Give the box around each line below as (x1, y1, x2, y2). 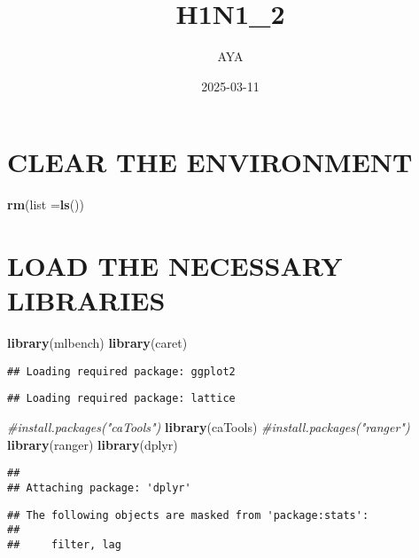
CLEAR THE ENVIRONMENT (7, 144, 413, 180)
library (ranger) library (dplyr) (7, 435, 178, 453)
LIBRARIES (7, 282, 166, 318)
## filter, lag (7, 538, 121, 551)
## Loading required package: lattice (7, 392, 236, 405)
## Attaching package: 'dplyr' (7, 481, 191, 494)
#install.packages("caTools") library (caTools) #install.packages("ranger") (7, 418, 410, 436)
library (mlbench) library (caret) (7, 334, 188, 352)
